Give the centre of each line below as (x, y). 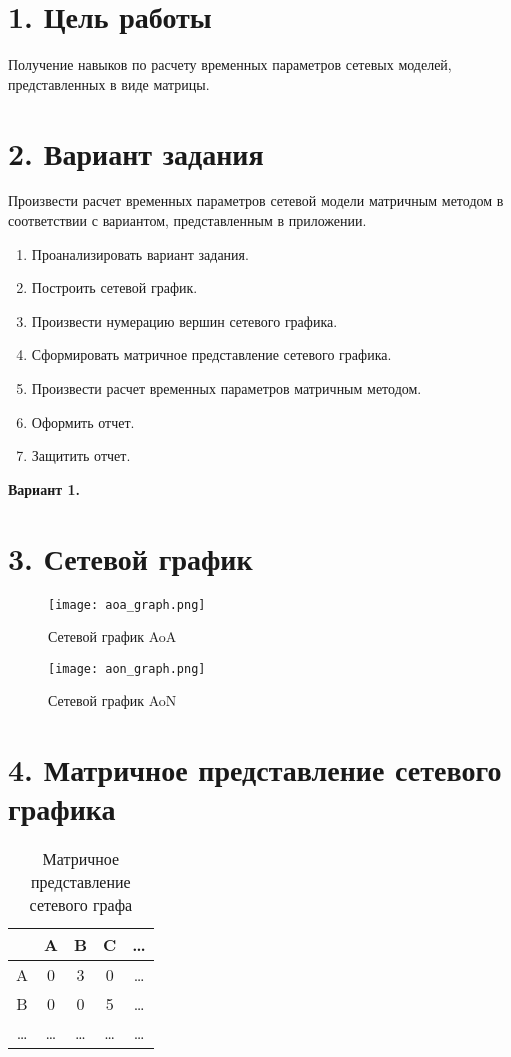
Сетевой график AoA (112, 636)
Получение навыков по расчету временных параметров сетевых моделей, (230, 64)
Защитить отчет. (81, 455)
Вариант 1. (44, 488)
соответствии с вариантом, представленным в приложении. (187, 220)
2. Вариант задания (136, 152)
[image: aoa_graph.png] (127, 604)
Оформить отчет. (83, 421)
